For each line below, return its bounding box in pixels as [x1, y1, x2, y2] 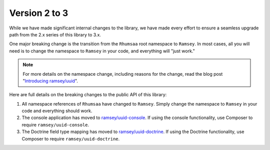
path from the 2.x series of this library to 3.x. [9, 31, 101, 37]
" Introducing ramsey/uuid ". [22, 78, 78, 84]
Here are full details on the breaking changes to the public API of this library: [9, 92, 167, 98]
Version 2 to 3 [9, 7, 68, 18]
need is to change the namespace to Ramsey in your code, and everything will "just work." [9, 48, 195, 54]
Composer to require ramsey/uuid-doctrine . [21, 136, 120, 142]
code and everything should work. [21, 108, 92, 114]
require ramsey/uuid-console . [21, 122, 89, 128]
